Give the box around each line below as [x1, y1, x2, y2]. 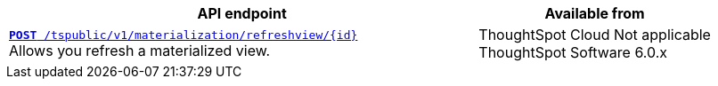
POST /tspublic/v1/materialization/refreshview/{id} [9, 27, 358, 42]
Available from [544, 4, 645, 22]
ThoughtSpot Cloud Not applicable [478, 26, 711, 43]
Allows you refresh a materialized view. [9, 41, 271, 59]
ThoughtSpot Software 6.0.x [478, 43, 668, 61]
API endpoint [197, 4, 287, 22]
